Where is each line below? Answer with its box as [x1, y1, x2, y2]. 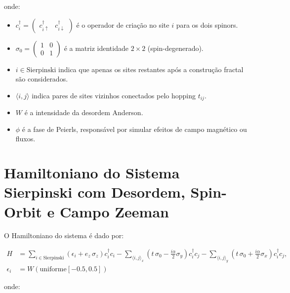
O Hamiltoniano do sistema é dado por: [4, 230, 124, 240]
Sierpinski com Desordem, [4, 182, 185, 202]
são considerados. [15, 74, 68, 84]
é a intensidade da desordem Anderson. [24, 107, 143, 118]
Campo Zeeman [60, 201, 169, 221]
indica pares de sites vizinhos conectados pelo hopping [32, 90, 196, 100]
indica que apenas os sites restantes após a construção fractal [58, 64, 244, 74]
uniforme [40, 265, 67, 273]
